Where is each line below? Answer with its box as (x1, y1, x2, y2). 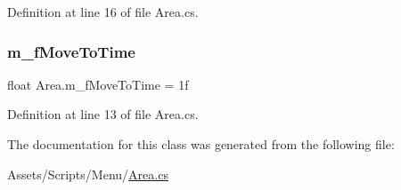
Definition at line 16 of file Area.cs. (7, 3, 199, 20)
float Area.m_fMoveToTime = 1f (7, 75, 189, 93)
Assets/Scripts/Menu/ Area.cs (7, 164, 168, 183)
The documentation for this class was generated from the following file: (7, 135, 395, 153)
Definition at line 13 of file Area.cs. (7, 105, 199, 123)
